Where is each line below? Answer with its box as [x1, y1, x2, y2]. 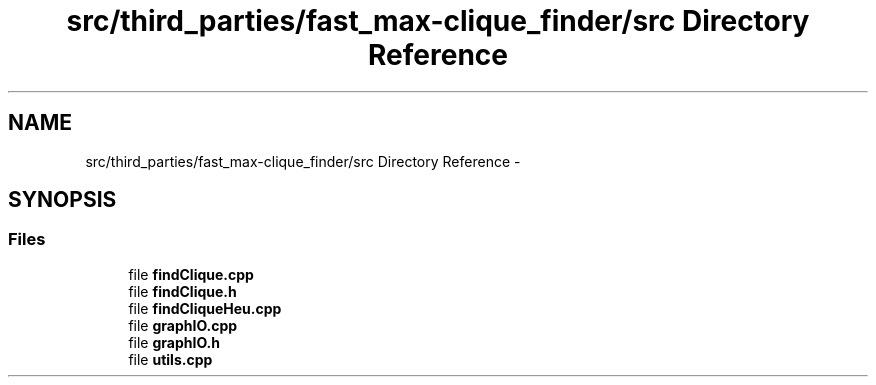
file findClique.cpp [128, 265, 254, 283]
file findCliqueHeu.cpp [128, 299, 282, 317]
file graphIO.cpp [128, 316, 238, 334]
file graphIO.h [128, 333, 220, 351]
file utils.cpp [128, 350, 213, 368]
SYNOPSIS [8, 187, 117, 213]
